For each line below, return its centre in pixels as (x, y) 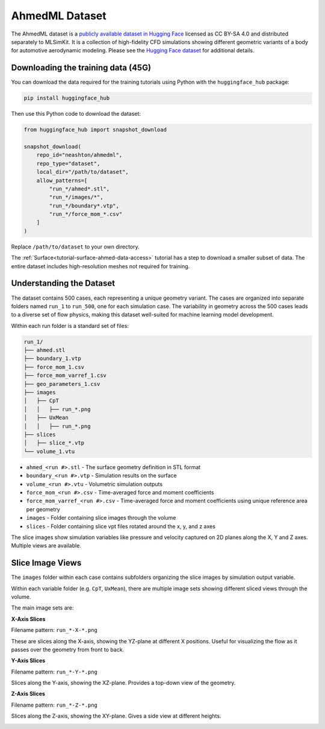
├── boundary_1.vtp (52, 358)
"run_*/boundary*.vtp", (84, 206)
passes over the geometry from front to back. (68, 649)
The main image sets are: (42, 608)
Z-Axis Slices (28, 694)
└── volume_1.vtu (49, 451)
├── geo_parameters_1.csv (62, 384)
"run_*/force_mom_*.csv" (86, 214)
